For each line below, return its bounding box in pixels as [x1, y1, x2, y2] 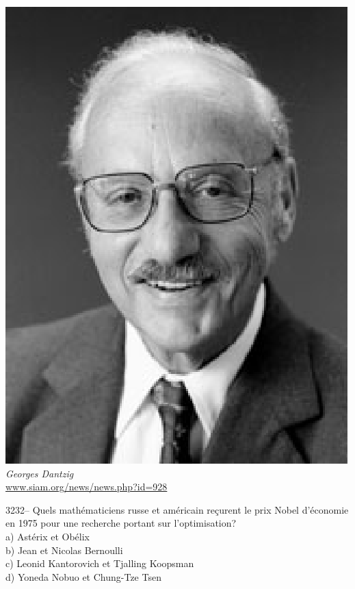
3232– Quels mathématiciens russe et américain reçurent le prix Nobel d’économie [5, 502, 349, 516]
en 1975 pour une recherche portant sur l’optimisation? [5, 516, 237, 530]
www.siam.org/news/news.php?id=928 [5, 479, 168, 494]
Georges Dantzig [5, 466, 74, 480]
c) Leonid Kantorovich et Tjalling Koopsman [5, 556, 194, 571]
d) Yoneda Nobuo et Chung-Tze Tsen [5, 569, 161, 584]
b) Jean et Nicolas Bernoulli [5, 542, 123, 557]
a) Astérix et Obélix [5, 529, 90, 543]
